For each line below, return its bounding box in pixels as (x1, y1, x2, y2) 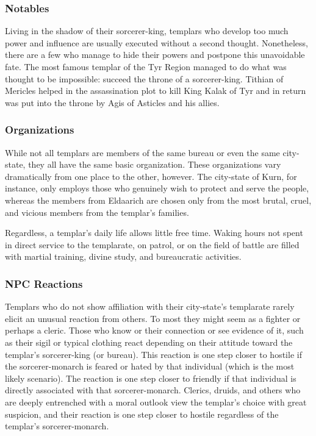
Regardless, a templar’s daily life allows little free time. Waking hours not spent (5, 226, 303, 239)
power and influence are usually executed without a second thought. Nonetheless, (5, 36, 308, 49)
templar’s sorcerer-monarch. (5, 420, 109, 432)
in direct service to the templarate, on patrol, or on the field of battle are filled (5, 238, 300, 251)
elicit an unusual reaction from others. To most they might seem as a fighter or (5, 312, 301, 324)
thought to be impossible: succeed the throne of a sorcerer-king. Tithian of (5, 72, 284, 85)
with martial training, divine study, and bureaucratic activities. (5, 250, 242, 263)
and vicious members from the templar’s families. (5, 205, 189, 218)
